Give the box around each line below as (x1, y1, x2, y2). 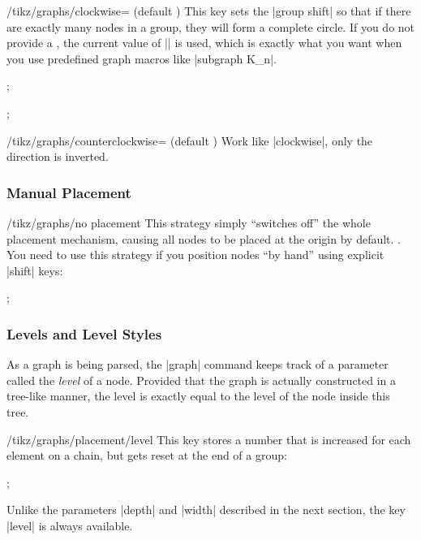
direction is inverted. (6, 148, 109, 165)
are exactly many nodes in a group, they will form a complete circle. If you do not (6, 18, 415, 35)
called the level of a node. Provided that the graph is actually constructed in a (6, 371, 397, 388)
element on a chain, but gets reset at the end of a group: (6, 447, 287, 464)
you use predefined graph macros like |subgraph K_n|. (6, 50, 277, 67)
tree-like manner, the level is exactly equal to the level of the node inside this (6, 387, 390, 404)
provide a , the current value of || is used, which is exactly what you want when (6, 34, 402, 51)
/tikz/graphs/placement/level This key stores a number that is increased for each (6, 430, 411, 447)
